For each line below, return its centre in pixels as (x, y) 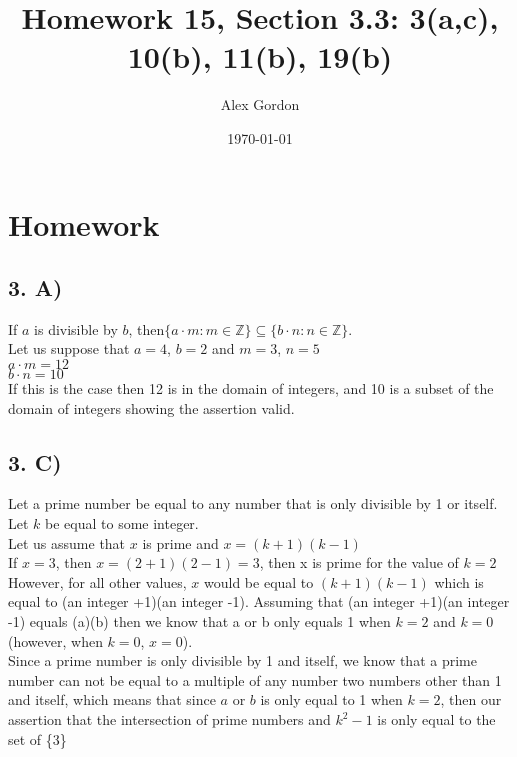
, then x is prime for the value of (359, 562)
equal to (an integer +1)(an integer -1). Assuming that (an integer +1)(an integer (259, 601)
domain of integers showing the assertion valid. (151, 407)
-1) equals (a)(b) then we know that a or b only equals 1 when (199, 621)
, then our (471, 699)
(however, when (55, 640)
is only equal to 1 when (331, 699)
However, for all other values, (97, 581)
